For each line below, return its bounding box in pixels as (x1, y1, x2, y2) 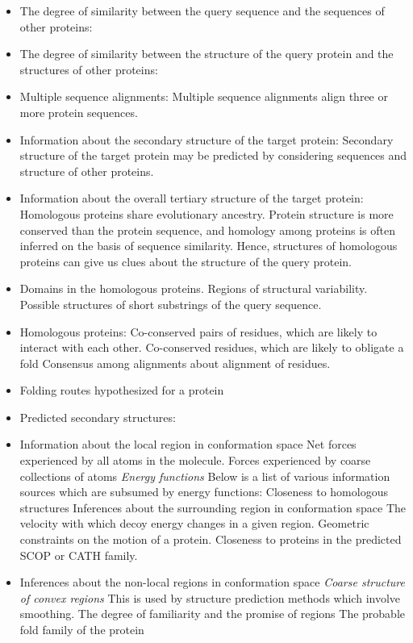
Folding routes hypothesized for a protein (19, 382, 224, 399)
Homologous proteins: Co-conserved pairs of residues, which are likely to (19, 323, 378, 340)
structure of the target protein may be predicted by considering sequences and (19, 147, 407, 164)
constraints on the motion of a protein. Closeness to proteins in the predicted (19, 531, 402, 548)
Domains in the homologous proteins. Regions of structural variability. (19, 280, 368, 297)
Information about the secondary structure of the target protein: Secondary (19, 131, 394, 148)
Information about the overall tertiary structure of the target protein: (19, 190, 364, 207)
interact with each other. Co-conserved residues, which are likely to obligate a (19, 339, 404, 356)
